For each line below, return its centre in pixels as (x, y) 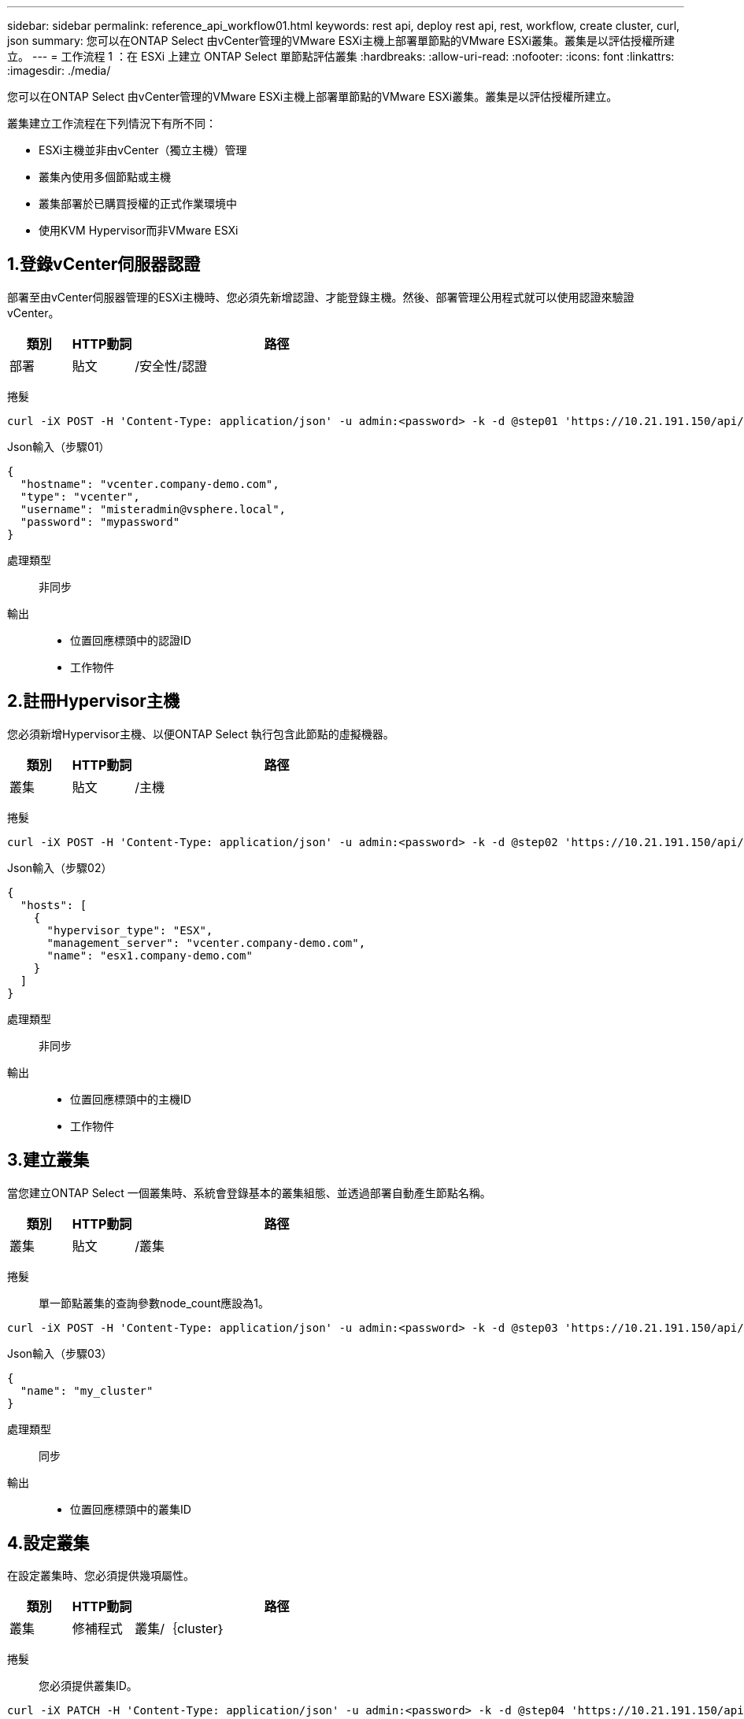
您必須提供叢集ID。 (88, 1686)
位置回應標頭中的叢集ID (131, 1509)
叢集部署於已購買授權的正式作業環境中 (138, 203)
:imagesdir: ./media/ (59, 70)
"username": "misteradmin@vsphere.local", (153, 509)
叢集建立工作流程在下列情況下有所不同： (112, 123)
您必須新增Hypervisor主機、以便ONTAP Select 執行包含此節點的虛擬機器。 (201, 734)
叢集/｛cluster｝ (180, 1629)
